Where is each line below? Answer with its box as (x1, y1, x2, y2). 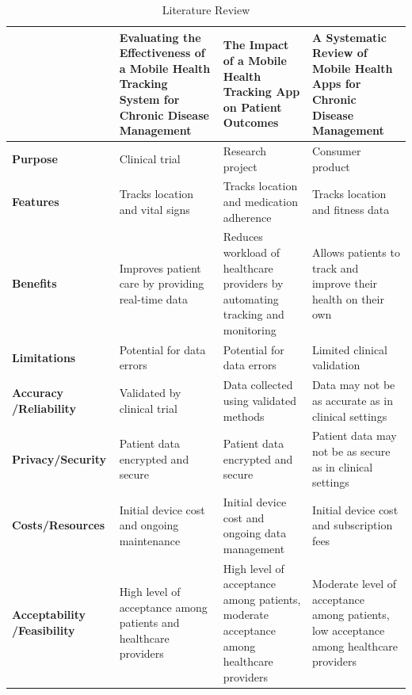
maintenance (119, 532, 181, 548)
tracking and (223, 306, 284, 323)
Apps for (311, 75, 361, 92)
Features (12, 193, 59, 210)
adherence (223, 208, 272, 225)
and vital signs (119, 200, 190, 217)
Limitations (12, 349, 76, 365)
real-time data (119, 290, 188, 307)
